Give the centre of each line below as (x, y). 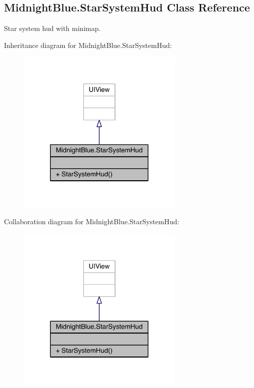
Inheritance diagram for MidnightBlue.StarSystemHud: (88, 45)
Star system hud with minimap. (52, 28)
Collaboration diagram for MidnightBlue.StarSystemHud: (92, 221)
